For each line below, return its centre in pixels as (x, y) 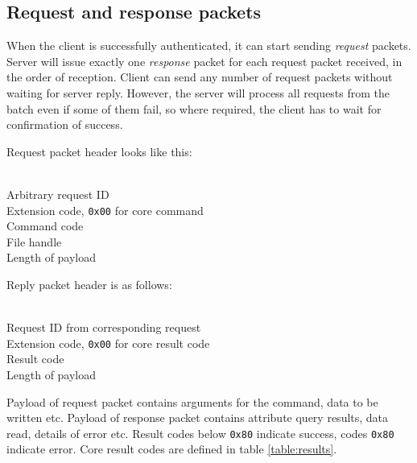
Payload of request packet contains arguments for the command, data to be (192, 401)
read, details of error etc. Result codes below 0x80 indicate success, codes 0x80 (200, 433)
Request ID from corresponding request (104, 327)
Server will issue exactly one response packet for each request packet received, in (204, 61)
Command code (45, 226)
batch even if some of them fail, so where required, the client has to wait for (194, 108)
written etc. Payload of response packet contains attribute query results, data (198, 418)
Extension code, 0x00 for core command (105, 210)
